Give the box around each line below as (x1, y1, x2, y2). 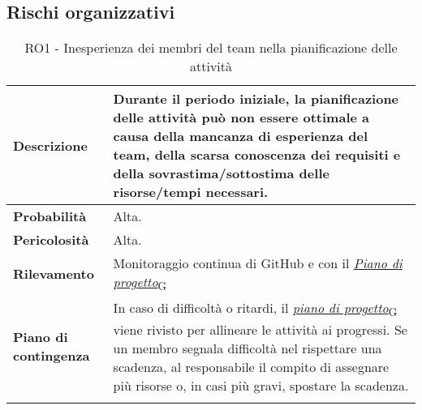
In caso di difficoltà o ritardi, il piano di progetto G (113, 298, 398, 320)
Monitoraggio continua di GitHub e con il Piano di (113, 254, 403, 273)
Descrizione (13, 135, 88, 155)
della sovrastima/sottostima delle (113, 164, 329, 183)
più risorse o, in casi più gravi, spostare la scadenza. (113, 375, 409, 395)
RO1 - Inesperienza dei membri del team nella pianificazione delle (24, 38, 398, 58)
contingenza (13, 346, 90, 365)
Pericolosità (13, 230, 89, 250)
